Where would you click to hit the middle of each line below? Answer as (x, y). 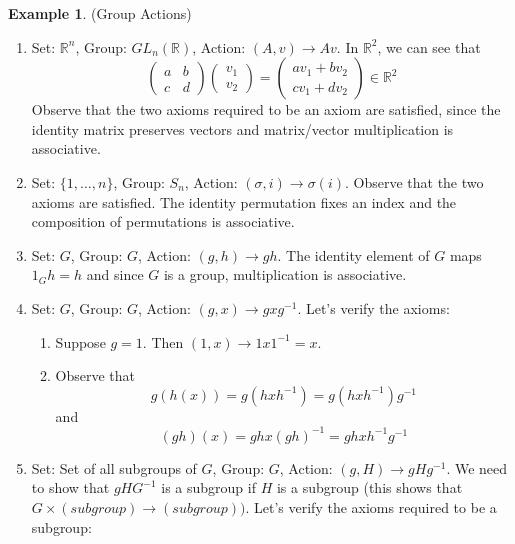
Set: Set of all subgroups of (114, 467)
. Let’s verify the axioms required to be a (371, 507)
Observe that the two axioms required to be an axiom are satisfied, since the (266, 109)
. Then (163, 341)
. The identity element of (353, 254)
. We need (477, 467)
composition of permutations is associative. (163, 221)
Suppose (80, 341)
